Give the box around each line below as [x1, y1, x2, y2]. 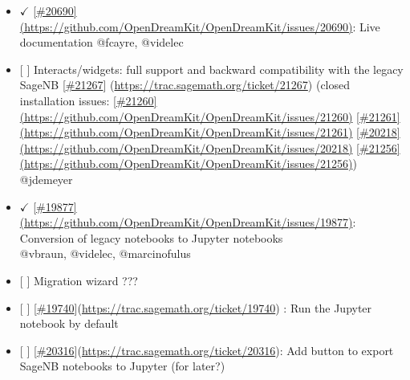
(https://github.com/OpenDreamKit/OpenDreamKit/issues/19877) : [19, 214, 356, 231]
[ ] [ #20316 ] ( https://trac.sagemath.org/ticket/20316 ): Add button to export [19, 341, 394, 358]
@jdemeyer [19, 170, 73, 187]
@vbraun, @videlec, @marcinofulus [19, 245, 191, 262]
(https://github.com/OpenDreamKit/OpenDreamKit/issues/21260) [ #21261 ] [19, 108, 400, 125]
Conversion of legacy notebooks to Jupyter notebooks [19, 229, 283, 246]
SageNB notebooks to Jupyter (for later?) [19, 358, 225, 374]
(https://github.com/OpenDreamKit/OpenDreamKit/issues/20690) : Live [19, 18, 380, 35]
